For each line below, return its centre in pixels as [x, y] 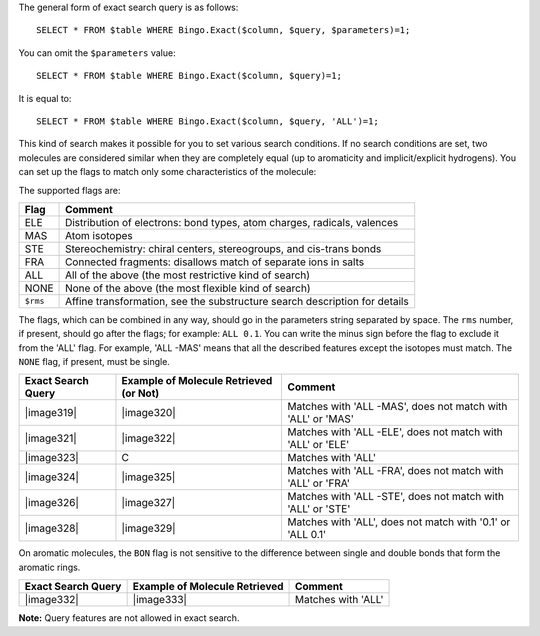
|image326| [51, 503]
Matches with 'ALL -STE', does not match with [396, 497]
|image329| [148, 528]
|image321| [50, 438]
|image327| [148, 503]
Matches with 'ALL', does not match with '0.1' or [399, 522]
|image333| [159, 600]
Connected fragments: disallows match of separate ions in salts [215, 262]
